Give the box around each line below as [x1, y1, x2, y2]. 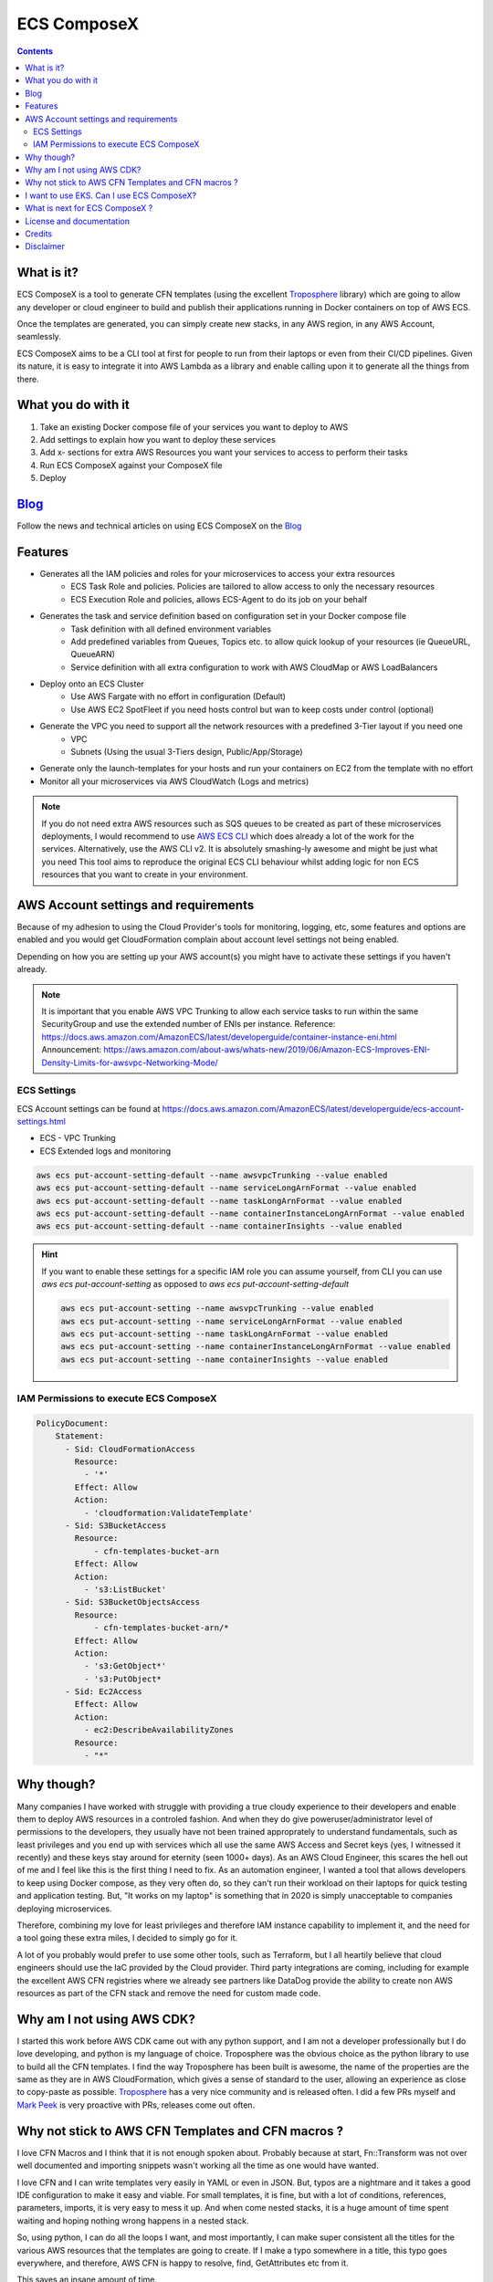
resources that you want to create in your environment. [41, 869, 248, 880]
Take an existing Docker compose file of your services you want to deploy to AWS [39, 421, 349, 433]
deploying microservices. [16, 1903, 112, 1914]
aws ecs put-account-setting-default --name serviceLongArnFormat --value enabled [36, 1183, 417, 1193]
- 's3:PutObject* [83, 1673, 162, 1684]
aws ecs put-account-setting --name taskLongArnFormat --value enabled [60, 1328, 388, 1339]
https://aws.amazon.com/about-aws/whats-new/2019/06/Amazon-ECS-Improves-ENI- [103, 1044, 431, 1055]
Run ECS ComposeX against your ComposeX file [39, 459, 223, 470]
